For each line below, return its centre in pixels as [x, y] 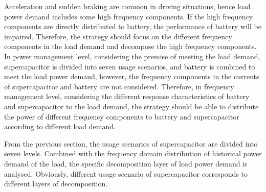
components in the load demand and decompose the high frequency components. [130, 46]
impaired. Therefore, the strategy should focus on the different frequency [118, 36]
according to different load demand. [60, 126]
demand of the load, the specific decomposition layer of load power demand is [126, 163]
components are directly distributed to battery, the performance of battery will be [133, 26]
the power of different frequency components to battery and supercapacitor [122, 116]
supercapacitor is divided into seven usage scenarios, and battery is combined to [130, 66]
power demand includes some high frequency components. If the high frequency [129, 16]
